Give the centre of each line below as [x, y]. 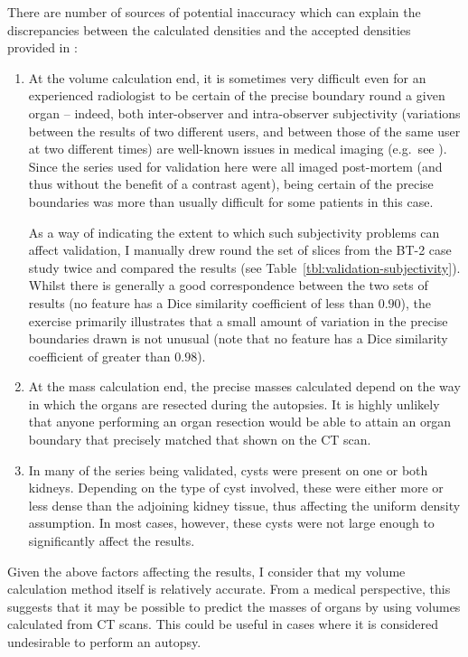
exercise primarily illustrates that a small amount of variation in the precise [238, 320]
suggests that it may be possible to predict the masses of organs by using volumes [234, 606]
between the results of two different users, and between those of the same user [244, 131]
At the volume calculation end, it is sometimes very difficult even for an [227, 77]
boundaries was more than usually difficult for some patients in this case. [231, 201]
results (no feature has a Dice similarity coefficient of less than [201, 302]
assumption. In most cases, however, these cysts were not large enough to [231, 523]
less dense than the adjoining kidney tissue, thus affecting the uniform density [244, 505]
